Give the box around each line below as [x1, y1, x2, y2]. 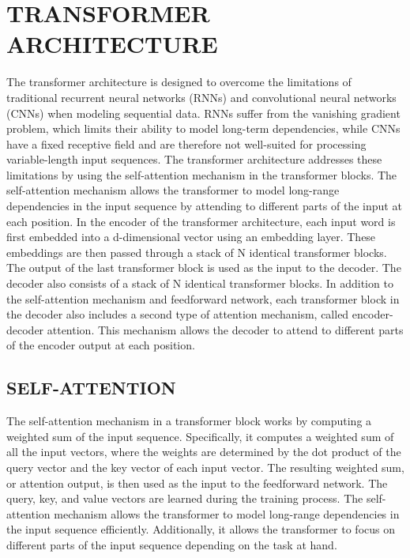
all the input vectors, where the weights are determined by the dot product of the [6, 443, 401, 460]
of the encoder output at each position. [6, 337, 195, 353]
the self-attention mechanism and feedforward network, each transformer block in [6, 290, 400, 307]
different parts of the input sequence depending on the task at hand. [6, 536, 337, 552]
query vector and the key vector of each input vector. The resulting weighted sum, [6, 458, 404, 475]
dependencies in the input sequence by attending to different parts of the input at [6, 198, 402, 214]
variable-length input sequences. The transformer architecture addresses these [6, 151, 382, 168]
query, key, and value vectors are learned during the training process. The [6, 490, 363, 507]
